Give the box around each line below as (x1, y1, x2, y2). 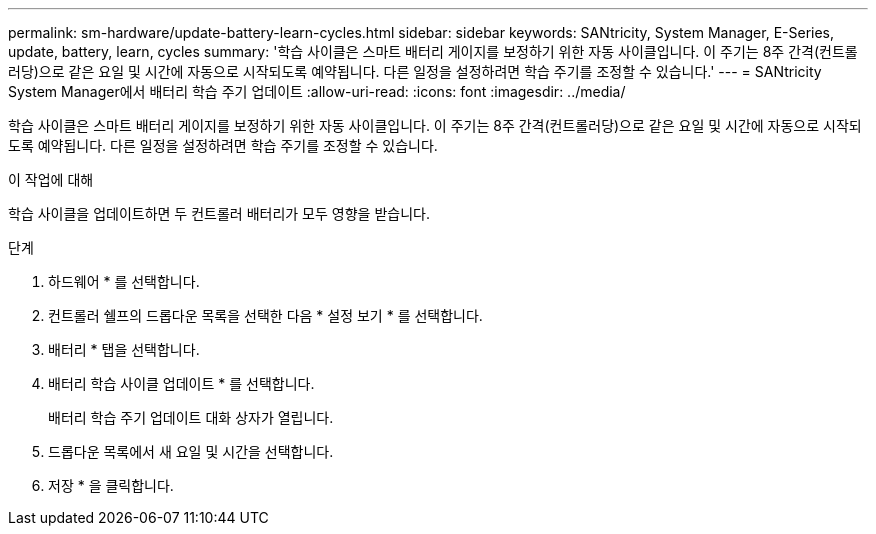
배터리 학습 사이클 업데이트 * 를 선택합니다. (48, 375, 315, 392)
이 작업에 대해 (8, 171, 94, 188)
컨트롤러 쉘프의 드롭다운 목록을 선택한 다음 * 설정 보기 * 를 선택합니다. (48, 307, 483, 324)
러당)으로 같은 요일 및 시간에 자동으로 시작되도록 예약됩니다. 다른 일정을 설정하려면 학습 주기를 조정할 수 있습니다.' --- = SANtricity (8, 63, 822, 80)
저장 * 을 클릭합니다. (48, 477, 174, 494)
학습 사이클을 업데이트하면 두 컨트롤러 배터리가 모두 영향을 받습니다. (8, 205, 430, 222)
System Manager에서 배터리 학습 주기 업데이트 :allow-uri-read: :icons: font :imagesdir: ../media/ (8, 83, 626, 100)
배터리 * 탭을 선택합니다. (48, 341, 200, 358)
